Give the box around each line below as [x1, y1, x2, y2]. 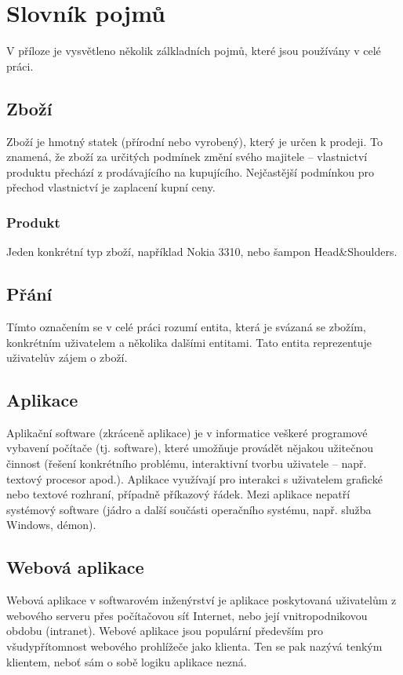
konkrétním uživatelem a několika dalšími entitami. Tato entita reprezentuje [6, 334, 372, 350]
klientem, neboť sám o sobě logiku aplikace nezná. [6, 653, 247, 670]
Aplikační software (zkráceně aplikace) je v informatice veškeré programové [6, 424, 368, 440]
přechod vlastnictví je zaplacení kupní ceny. [6, 179, 216, 195]
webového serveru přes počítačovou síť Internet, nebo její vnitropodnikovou [6, 607, 368, 623]
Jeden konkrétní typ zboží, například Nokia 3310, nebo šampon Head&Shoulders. [6, 243, 398, 260]
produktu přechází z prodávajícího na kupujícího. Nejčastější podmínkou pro [6, 163, 375, 180]
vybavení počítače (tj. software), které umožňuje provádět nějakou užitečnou [6, 440, 374, 456]
